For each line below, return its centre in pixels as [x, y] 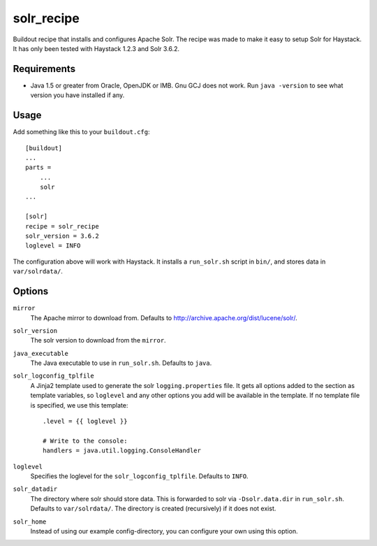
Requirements [44, 69]
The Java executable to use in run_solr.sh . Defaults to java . [121, 363]
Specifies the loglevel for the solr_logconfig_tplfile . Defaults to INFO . [139, 476]
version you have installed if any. [77, 95]
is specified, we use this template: [79, 405]
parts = [38, 167]
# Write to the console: [85, 441]
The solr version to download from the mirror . [98, 340]
